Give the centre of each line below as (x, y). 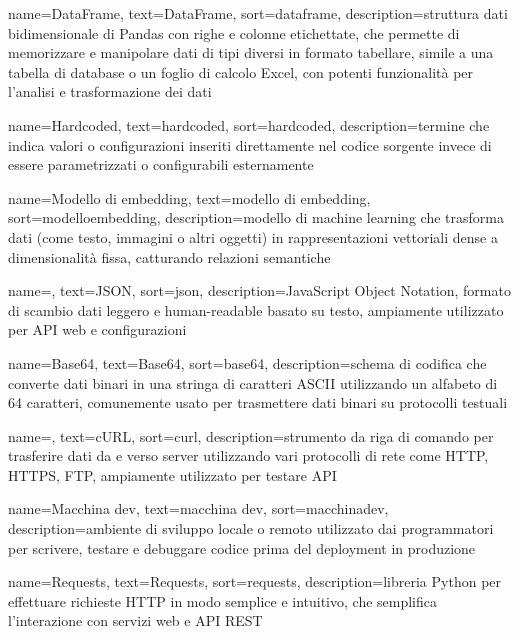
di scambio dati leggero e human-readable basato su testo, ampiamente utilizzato (256, 309)
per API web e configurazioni (97, 329)
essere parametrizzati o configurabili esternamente (161, 164)
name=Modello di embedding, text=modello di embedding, (189, 197)
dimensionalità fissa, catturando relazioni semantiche (169, 256)
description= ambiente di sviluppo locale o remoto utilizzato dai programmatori (251, 528)
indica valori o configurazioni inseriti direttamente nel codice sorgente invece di (250, 144)
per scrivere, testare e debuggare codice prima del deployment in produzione (242, 547)
